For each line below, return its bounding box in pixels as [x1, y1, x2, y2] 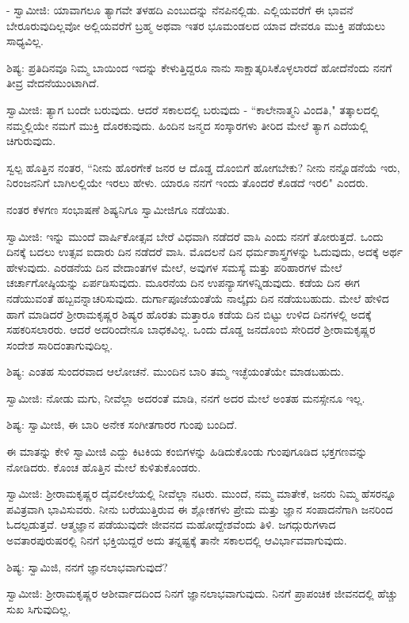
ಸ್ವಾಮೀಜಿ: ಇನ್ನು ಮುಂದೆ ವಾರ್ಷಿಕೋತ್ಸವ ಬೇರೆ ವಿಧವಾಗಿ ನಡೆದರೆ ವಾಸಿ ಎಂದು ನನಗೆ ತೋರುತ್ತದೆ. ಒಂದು [6, 227, 384, 244]
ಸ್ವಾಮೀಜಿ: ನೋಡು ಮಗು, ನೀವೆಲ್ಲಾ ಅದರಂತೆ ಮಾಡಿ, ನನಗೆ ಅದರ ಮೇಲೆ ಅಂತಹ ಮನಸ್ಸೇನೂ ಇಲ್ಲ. [6, 389, 365, 406]
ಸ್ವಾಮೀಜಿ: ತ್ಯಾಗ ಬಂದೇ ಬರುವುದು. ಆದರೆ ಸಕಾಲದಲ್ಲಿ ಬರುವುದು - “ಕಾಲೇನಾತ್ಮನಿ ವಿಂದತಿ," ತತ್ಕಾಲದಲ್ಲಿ [6, 101, 380, 117]
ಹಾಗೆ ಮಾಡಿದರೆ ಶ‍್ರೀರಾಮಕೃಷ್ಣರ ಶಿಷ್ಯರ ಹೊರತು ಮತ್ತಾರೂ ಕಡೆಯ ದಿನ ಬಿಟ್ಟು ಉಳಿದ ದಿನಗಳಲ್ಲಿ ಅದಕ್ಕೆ [6, 305, 372, 322]
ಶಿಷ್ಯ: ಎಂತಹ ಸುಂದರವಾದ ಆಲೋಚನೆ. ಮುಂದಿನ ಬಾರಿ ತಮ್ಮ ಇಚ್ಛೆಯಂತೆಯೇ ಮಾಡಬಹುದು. [6, 363, 344, 380]
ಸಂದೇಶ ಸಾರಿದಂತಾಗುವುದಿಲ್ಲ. [6, 336, 113, 353]
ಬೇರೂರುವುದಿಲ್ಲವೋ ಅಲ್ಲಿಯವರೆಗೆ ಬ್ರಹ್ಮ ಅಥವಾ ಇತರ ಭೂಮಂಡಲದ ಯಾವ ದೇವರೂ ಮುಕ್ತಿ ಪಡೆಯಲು [6, 17, 385, 33]
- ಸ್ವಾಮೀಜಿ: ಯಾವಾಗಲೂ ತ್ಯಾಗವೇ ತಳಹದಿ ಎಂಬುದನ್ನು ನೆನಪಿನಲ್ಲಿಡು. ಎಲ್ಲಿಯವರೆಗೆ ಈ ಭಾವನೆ [6, 2, 354, 17]
